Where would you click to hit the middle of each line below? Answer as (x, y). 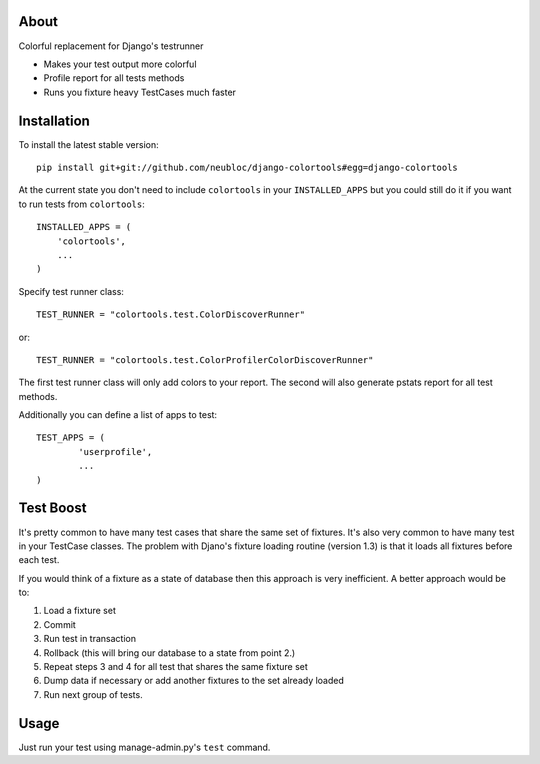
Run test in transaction (90, 639)
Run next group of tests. (93, 694)
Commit (60, 624)
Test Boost (52, 508)
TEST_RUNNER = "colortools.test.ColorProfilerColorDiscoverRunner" (205, 359)
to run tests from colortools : (81, 204)
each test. (39, 560)
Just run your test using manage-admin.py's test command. (144, 747)
